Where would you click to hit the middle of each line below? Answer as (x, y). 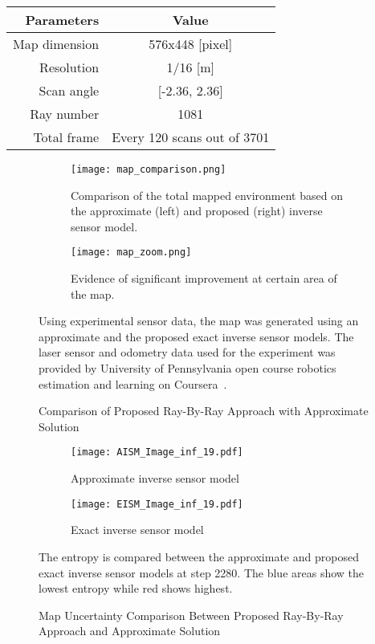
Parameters (62, 20)
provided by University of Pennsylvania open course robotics (187, 368)
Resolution (69, 67)
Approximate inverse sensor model (155, 478)
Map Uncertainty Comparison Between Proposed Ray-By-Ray (191, 615)
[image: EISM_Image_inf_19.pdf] (157, 504)
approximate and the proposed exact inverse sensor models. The (196, 336)
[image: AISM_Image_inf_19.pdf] (157, 452)
